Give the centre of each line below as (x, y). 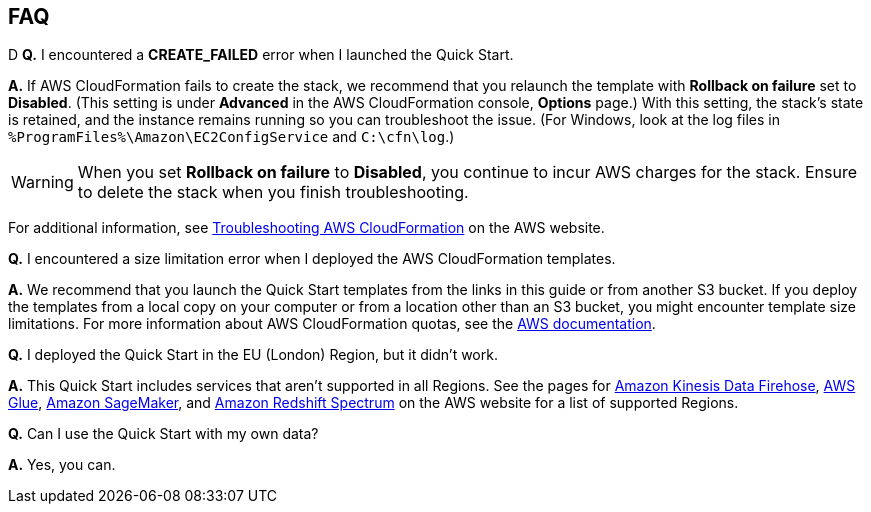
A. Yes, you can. (62, 465)
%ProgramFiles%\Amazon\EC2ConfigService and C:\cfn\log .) (231, 137)
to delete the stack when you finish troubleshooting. (273, 192)
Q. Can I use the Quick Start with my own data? (163, 434)
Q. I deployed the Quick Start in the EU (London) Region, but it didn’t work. (253, 355)
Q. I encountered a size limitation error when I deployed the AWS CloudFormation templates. (312, 259)
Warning (42, 182)
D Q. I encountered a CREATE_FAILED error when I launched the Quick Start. (261, 55)
